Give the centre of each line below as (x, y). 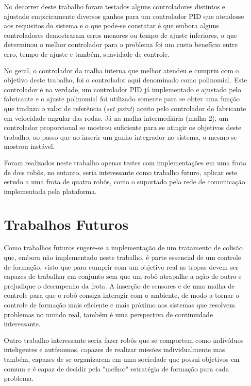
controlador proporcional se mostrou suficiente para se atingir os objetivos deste (123, 127)
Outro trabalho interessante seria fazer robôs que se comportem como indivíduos (124, 340)
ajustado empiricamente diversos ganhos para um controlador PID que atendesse (124, 16)
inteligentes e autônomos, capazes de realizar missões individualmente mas (115, 349)
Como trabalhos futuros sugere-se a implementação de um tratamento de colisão (123, 248)
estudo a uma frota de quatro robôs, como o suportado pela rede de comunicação (125, 182)
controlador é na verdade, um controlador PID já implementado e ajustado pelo (123, 89)
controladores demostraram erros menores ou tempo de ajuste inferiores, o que (120, 35)
